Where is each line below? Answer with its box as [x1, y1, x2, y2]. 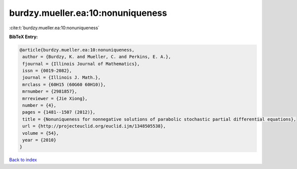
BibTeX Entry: [9, 34, 38, 40]
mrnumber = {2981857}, [22, 89, 78, 94]
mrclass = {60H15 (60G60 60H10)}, [22, 82, 106, 87]
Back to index [9, 157, 37, 163]
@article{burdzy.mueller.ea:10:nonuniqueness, [19, 47, 135, 53]
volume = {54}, [22, 130, 59, 136]
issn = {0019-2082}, [22, 68, 72, 74]
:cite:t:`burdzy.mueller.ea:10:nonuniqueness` [9, 25, 100, 31]
